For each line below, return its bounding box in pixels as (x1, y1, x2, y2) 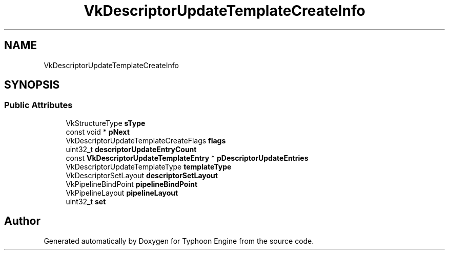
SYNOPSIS (4, 78, 60, 92)
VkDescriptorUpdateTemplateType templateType (66, 162, 232, 171)
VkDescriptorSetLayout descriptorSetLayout (66, 171, 218, 180)
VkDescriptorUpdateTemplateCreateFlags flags (66, 136, 226, 145)
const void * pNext (66, 127, 130, 136)
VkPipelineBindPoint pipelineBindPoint (66, 179, 198, 188)
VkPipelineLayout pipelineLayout (66, 188, 178, 197)
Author (4, 215, 40, 228)
